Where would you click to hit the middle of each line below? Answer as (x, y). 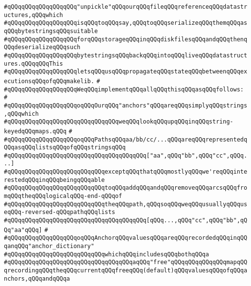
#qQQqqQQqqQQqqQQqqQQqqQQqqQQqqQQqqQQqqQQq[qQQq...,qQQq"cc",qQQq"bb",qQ (126, 221)
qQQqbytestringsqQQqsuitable (51, 31)
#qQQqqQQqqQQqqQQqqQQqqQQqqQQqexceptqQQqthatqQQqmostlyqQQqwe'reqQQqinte (126, 172)
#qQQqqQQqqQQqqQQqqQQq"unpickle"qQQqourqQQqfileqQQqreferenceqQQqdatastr (126, 7)
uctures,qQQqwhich (33, 15)
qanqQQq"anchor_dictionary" (49, 246)
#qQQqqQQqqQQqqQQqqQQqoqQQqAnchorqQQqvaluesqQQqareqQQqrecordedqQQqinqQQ (126, 238)
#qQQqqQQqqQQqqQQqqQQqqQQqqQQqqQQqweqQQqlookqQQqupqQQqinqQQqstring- (119, 122)
